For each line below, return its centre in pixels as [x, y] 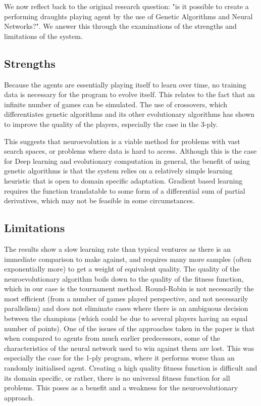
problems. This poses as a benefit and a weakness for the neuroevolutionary [121, 388]
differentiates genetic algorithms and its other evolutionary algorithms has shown [129, 114]
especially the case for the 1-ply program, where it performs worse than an [119, 358]
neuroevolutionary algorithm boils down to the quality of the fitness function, [124, 278]
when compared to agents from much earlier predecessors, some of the [112, 338]
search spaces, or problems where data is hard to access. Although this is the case [130, 151]
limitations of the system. [43, 36]
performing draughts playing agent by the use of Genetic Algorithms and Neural [128, 16]
